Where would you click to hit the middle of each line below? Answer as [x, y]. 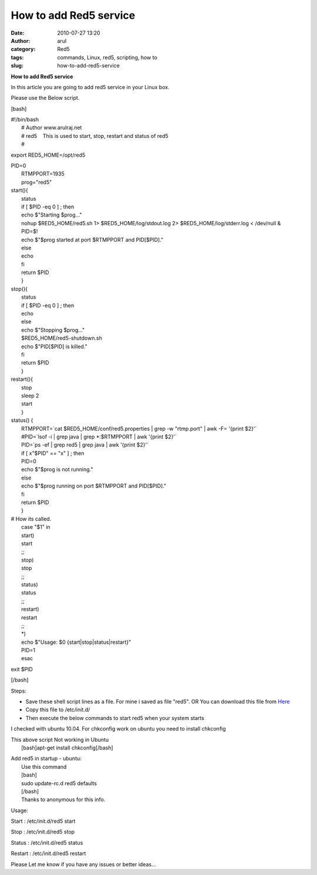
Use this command [44, 766]
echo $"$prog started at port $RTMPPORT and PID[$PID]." [92, 239]
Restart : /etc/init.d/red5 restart [48, 853]
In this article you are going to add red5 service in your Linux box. [90, 87]
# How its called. [31, 519]
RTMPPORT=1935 [43, 174]
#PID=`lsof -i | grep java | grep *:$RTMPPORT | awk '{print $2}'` [99, 437]
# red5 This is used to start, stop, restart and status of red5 [95, 136]
